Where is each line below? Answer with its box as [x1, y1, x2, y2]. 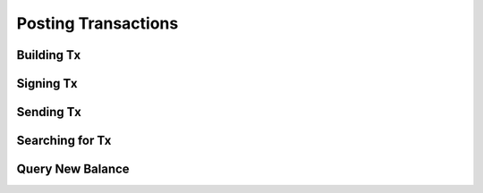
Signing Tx [16, 76, 78, 91]
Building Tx [16, 47, 81, 63]
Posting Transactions [16, 13, 179, 33]
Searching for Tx [16, 133, 112, 148]
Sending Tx [16, 105, 82, 120]
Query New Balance [16, 162, 130, 177]
